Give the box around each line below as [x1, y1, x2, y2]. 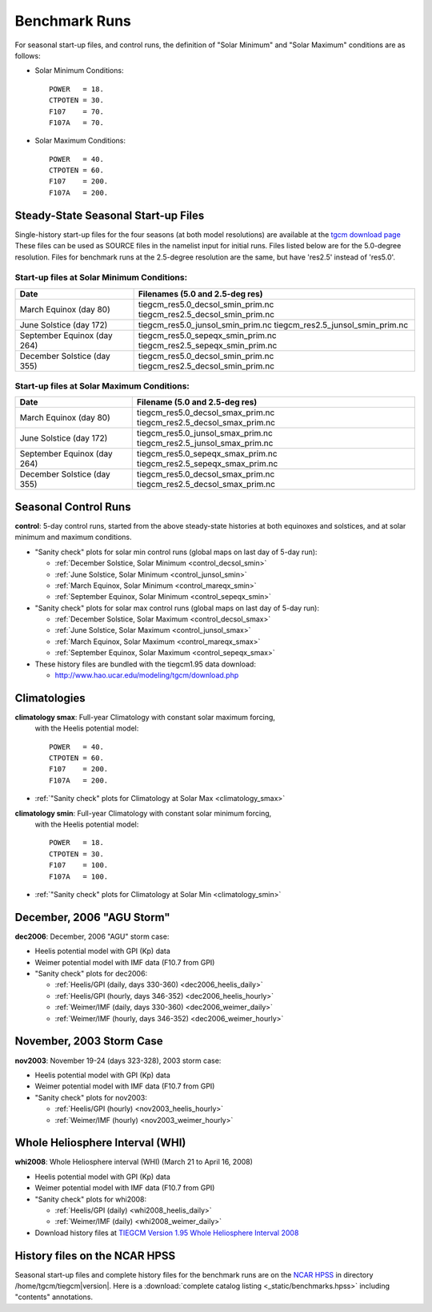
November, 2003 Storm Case [14, 1034, 163, 1048]
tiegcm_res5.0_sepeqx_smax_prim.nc [136, 449, 278, 460]
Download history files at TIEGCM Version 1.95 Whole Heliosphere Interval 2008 [34, 1228, 299, 1238]
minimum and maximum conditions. [14, 533, 132, 542]
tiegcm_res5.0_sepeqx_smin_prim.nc [138, 329, 277, 340]
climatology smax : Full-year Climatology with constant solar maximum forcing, [14, 712, 276, 722]
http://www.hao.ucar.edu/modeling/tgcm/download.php [54, 670, 239, 680]
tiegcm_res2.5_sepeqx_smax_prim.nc [136, 458, 278, 469]
